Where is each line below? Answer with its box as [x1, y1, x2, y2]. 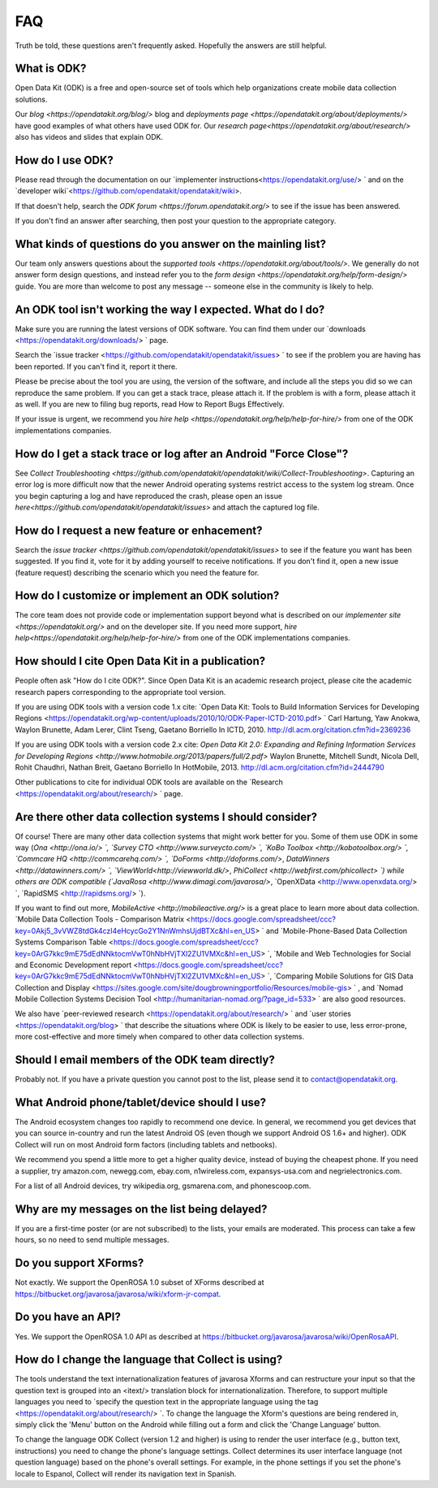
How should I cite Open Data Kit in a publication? [15, 654, 266, 668]
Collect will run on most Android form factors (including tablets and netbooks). [15, 1139, 277, 1149]
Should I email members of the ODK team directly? [15, 1053, 275, 1067]
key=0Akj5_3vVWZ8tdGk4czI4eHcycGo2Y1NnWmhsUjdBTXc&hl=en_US [15, 926, 255, 935]
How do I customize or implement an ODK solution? [15, 589, 280, 603]
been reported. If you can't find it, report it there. [15, 362, 178, 371]
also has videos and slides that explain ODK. [15, 132, 164, 142]
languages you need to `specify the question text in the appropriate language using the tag [15, 1397, 319, 1407]
